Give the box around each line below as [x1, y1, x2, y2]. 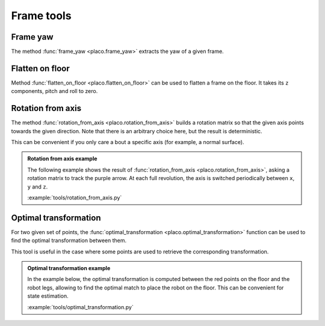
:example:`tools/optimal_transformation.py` [27, 303, 134, 310]
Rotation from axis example [27, 155, 97, 162]
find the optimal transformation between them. [11, 237, 127, 244]
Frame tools [11, 9, 72, 22]
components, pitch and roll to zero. [11, 88, 98, 95]
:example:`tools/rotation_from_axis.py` [27, 194, 122, 201]
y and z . [27, 183, 48, 190]
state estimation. [27, 292, 69, 300]
